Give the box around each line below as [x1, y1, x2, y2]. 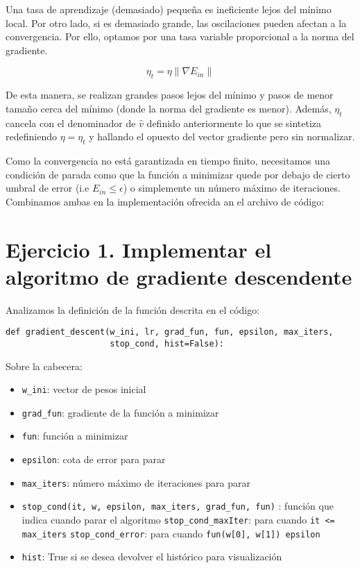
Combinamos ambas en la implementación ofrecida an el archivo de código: [6, 194, 325, 208]
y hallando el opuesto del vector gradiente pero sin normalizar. [89, 129, 355, 144]
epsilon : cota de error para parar [22, 452, 166, 467]
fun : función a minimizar [22, 428, 128, 443]
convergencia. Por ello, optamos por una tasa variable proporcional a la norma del [6, 29, 354, 44]
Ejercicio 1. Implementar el [6, 235, 272, 263]
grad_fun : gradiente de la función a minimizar [22, 405, 219, 419]
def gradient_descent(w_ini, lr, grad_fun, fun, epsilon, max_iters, [6, 327, 334, 337]
